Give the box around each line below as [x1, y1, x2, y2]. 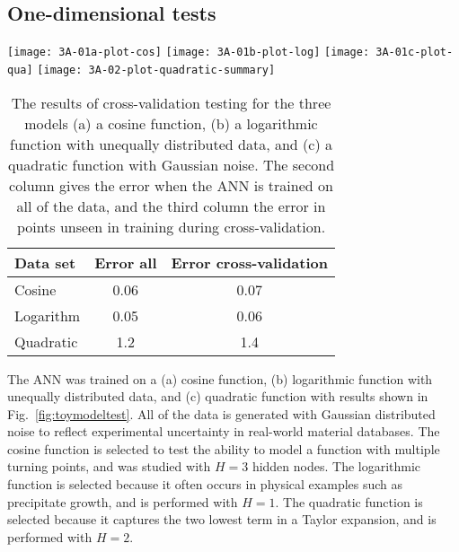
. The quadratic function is [275, 492, 423, 511]
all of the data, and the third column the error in [16, 195, 326, 216]
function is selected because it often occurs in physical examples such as [7, 475, 403, 494]
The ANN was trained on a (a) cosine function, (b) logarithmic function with [7, 369, 433, 388]
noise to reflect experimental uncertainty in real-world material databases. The [7, 422, 440, 441]
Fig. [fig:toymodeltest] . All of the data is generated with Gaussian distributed [7, 404, 436, 423]
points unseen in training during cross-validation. [16, 215, 326, 237]
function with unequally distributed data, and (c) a [10, 133, 332, 154]
